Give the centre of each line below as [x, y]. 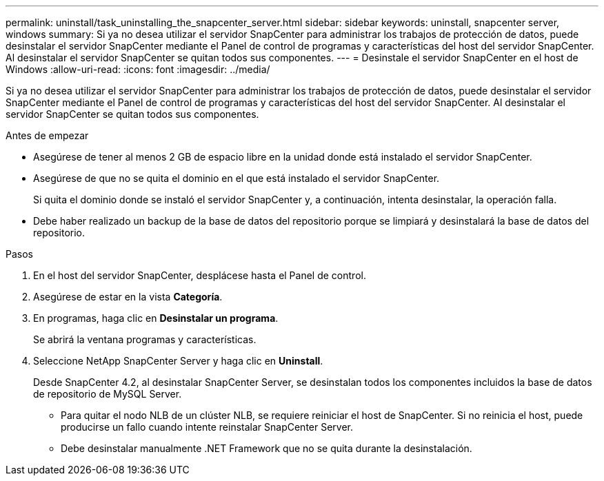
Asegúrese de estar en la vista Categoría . [128, 297]
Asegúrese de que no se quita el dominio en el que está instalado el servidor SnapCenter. [236, 178]
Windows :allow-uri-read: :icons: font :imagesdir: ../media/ [138, 69]
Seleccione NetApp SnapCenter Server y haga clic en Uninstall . [178, 361]
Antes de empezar [47, 135]
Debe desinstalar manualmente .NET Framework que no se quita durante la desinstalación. [266, 448]
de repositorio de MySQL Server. [108, 394]
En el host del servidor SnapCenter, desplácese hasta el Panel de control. [200, 275]
